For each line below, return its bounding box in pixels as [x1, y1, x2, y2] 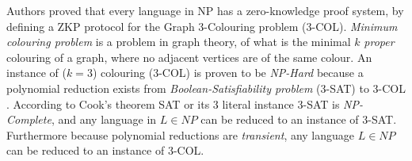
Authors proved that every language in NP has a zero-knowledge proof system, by [6, 2, 404, 18]
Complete [6, 111, 51, 128]
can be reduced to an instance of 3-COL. [6, 142, 204, 159]
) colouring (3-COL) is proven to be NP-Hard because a [92, 64, 364, 81]
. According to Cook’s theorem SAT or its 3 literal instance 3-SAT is [6, 95, 340, 112]
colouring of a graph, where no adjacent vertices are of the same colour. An [6, 48, 372, 65]
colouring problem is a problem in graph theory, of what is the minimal [6, 33, 351, 50]
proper [364, 33, 395, 50]
